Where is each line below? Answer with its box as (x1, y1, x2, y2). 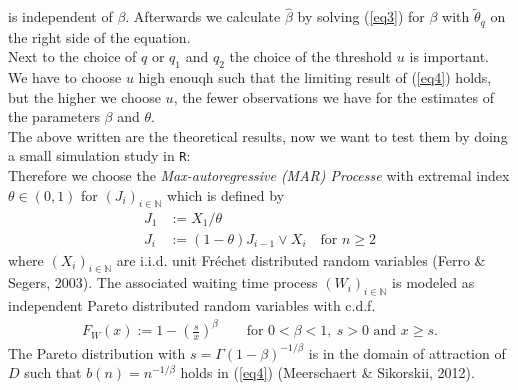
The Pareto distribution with (8, 342, 186, 363)
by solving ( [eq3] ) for (297, 6, 425, 27)
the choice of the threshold (229, 46, 393, 67)
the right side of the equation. (8, 26, 191, 47)
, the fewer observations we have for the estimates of (173, 86, 495, 107)
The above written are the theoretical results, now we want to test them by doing (8, 125, 508, 146)
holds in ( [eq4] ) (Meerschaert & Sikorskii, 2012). (180, 362, 475, 383)
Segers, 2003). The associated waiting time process (8, 272, 318, 293)
